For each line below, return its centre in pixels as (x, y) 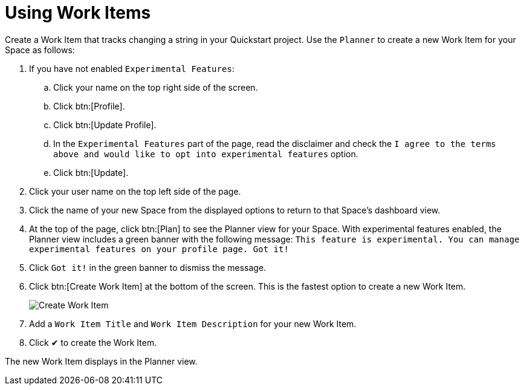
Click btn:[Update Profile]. (105, 125)
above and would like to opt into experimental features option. (206, 154)
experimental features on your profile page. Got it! (159, 249)
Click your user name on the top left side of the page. (135, 191)
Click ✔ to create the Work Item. (93, 342)
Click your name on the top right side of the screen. (156, 87)
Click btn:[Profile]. (89, 106)
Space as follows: (40, 50)
